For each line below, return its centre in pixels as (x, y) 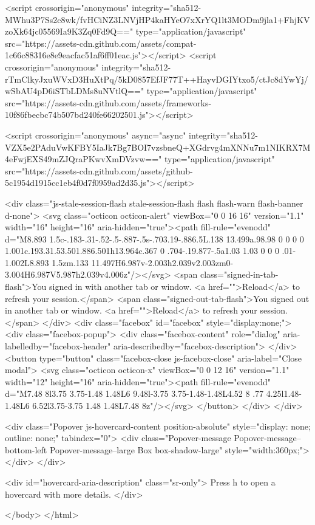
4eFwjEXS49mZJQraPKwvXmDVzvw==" (83, 159)
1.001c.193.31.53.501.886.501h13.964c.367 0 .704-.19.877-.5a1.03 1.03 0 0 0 (142, 251)
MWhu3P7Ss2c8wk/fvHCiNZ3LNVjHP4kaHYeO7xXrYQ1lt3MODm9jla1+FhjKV (157, 19)
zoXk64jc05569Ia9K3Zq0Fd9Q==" (69, 31)
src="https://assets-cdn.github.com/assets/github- (99, 170)
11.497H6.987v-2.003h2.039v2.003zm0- (162, 262)
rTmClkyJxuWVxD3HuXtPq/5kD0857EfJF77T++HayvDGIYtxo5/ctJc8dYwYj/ (157, 79)
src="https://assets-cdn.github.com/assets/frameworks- (108, 102)
